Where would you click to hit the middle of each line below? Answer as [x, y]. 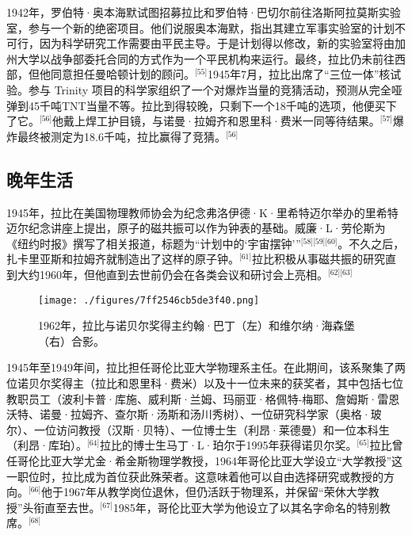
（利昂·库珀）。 [47, 445]
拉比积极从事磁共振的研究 [319, 259]
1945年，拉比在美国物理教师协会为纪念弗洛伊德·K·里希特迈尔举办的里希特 [202, 212]
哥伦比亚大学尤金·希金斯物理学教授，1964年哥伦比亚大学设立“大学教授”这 [210, 460]
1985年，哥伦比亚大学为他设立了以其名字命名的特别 [246, 507]
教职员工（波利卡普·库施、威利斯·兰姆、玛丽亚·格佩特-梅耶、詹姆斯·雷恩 [203, 398]
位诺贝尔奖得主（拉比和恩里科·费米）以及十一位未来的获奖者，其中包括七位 [205, 382]
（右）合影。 [71, 340]
